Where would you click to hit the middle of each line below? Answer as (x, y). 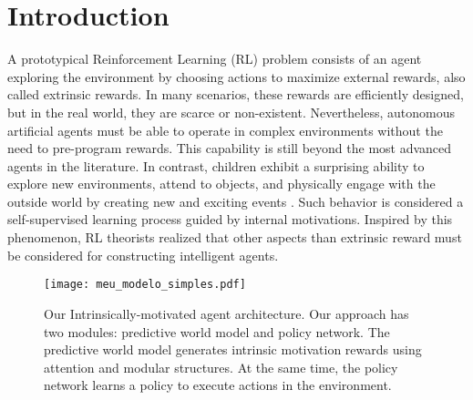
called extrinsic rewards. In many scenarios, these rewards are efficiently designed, (236, 94)
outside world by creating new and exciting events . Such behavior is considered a (236, 201)
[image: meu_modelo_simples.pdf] (145, 285)
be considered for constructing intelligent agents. (143, 255)
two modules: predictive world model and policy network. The (217, 331)
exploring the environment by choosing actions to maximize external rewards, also (236, 76)
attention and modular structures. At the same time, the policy (221, 367)
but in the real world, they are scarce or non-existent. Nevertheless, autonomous (231, 112)
